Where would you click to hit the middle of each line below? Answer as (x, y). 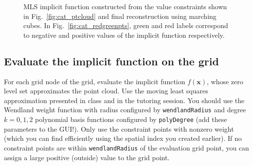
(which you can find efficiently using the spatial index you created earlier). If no (123, 138)
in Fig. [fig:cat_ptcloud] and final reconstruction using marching (120, 16)
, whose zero (225, 81)
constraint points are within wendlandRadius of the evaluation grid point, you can (126, 147)
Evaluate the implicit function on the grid (111, 61)
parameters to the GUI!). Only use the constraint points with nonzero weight (119, 128)
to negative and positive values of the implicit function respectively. (124, 35)
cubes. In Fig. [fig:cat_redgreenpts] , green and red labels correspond (126, 25)
